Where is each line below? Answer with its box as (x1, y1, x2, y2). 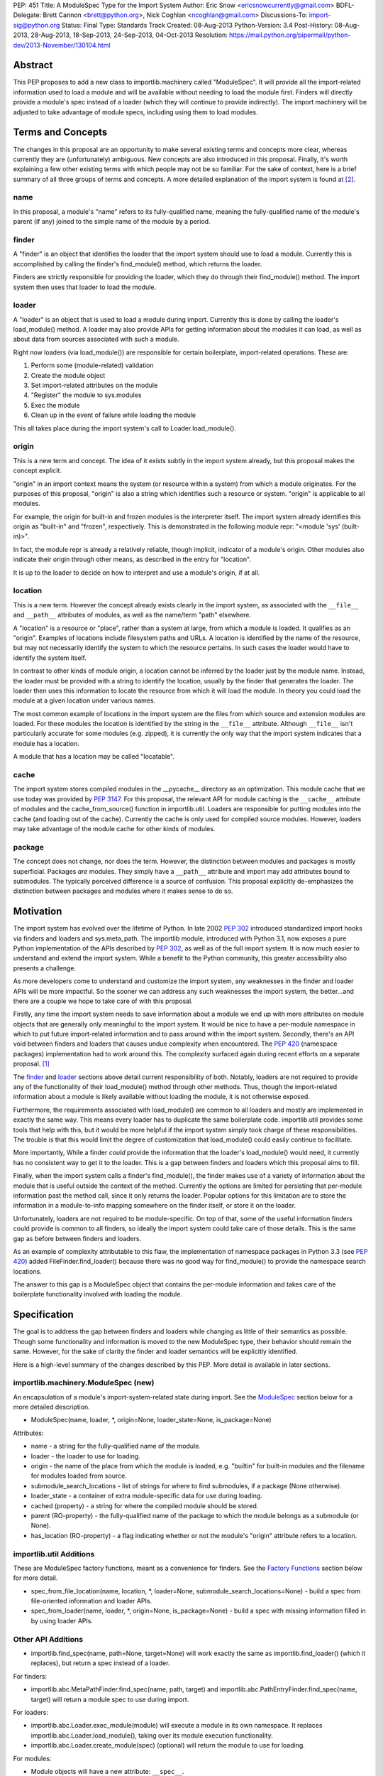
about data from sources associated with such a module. (13, 335, 179, 344)
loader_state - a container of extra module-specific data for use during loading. (30, 1492, 262, 1500)
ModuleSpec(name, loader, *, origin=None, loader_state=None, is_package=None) (30, 1416, 272, 1424)
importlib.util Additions (13, 1549, 95, 1559)
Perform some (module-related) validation (30, 361, 154, 369)
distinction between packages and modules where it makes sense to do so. (13, 887, 233, 895)
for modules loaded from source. (30, 1471, 127, 1480)
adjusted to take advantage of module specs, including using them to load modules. (13, 107, 258, 117)
